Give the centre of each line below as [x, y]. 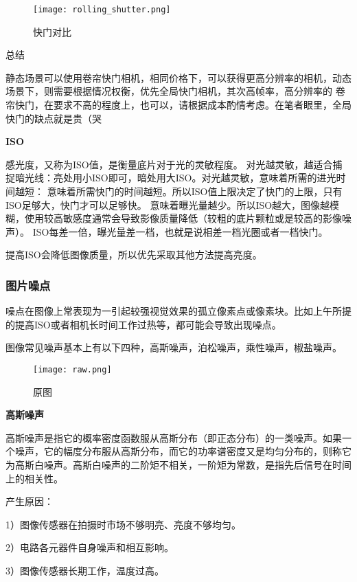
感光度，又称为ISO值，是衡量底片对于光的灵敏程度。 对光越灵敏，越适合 [169, 164]
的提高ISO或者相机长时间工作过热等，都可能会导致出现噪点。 [143, 324]
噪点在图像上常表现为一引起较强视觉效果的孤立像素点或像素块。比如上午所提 [178, 311]
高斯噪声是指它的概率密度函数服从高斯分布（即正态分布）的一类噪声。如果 [174, 437]
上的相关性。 [34, 478]
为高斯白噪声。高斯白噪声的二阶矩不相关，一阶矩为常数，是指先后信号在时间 [178, 465]
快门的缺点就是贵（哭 [54, 118]
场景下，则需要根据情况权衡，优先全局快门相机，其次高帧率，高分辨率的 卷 [175, 91]
